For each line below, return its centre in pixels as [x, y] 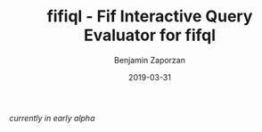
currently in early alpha [52, 118]
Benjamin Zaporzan [150, 60]
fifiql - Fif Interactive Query [150, 16]
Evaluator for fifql [150, 35]
